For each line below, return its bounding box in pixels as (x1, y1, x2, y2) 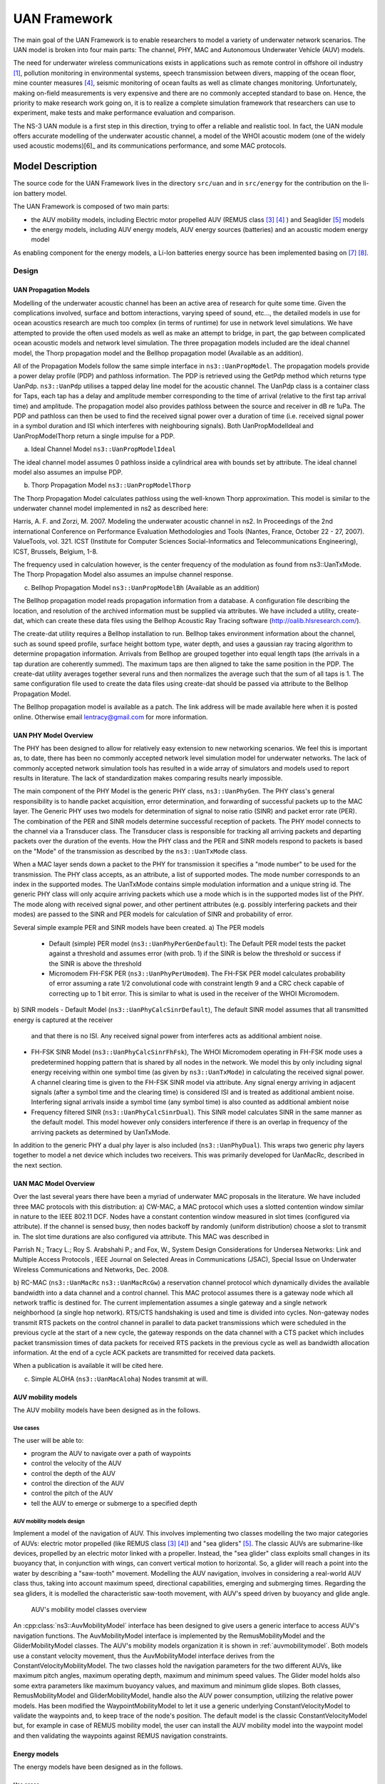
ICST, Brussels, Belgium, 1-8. (13, 547, 98, 556)
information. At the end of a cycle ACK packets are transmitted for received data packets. (13, 1348, 276, 1357)
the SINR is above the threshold (48, 959, 142, 968)
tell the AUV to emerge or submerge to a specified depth (31, 1499, 197, 1507)
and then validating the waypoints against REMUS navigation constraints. (13, 1731, 228, 1740)
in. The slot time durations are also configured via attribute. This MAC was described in (13, 1232, 269, 1241)
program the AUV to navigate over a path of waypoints (31, 1449, 192, 1457)
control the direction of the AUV (31, 1479, 125, 1488)
